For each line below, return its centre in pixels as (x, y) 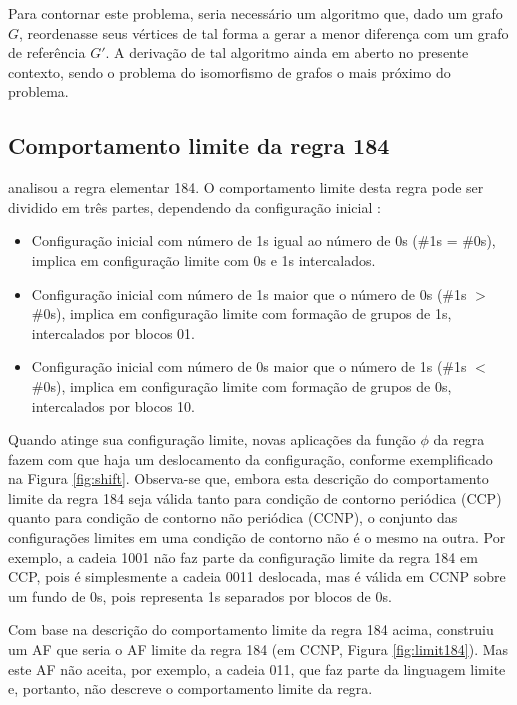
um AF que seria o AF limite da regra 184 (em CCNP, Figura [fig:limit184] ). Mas (258, 649)
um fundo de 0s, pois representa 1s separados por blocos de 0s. (200, 595)
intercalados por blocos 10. (113, 405)
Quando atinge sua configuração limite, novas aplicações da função (212, 439)
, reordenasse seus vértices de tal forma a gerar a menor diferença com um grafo (264, 32)
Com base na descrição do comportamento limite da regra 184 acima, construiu (251, 629)
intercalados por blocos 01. (113, 332)
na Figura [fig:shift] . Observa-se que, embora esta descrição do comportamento (248, 478)
